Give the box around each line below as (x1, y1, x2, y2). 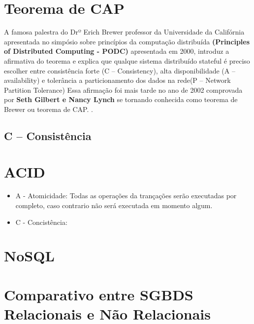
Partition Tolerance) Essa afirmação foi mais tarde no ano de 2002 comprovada (4, 84, 243, 95)
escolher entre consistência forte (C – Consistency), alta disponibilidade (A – (4, 65, 235, 75)
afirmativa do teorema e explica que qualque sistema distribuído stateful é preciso (4, 55, 250, 66)
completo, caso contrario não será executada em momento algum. (15, 200, 213, 210)
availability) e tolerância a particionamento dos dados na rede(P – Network (4, 75, 231, 85)
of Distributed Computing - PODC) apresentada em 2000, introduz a (4, 46, 229, 56)
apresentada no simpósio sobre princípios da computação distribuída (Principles (4, 36, 250, 46)
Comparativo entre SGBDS (4, 284, 193, 304)
